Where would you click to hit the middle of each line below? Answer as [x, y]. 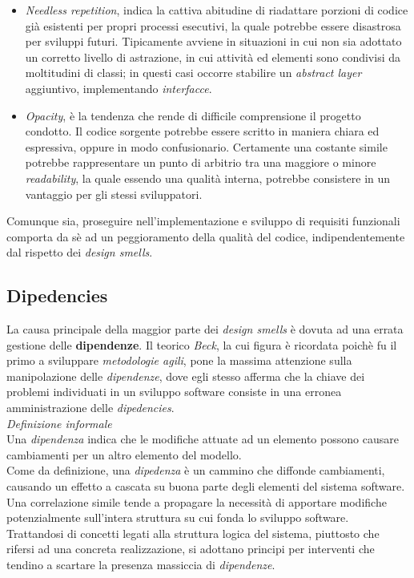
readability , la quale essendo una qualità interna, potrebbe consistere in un [208, 178]
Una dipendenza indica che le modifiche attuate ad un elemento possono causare [203, 439]
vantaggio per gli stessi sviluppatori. [114, 194]
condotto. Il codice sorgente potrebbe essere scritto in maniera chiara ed [202, 131]
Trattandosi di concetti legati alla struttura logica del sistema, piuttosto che [193, 533]
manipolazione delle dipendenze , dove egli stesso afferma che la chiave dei [186, 376]
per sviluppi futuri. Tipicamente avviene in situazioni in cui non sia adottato [213, 41]
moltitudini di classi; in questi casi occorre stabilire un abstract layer [193, 73]
